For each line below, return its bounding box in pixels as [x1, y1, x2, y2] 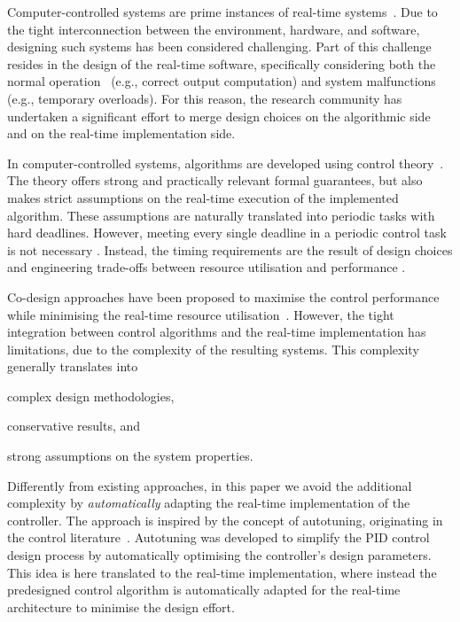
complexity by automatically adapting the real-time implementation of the [7, 494, 410, 512]
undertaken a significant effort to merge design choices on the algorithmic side [7, 106, 431, 125]
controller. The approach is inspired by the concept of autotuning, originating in [7, 510, 443, 529]
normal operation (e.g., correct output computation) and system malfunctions [7, 72, 436, 90]
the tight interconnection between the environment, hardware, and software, [7, 19, 420, 38]
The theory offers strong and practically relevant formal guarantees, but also [7, 171, 423, 190]
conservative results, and [7, 416, 141, 435]
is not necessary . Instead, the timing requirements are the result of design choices [7, 240, 453, 259]
